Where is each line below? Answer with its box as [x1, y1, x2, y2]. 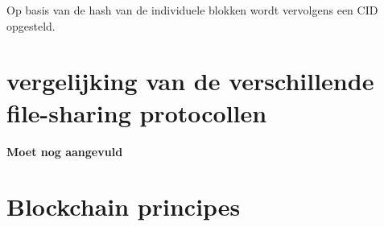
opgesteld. [6, 17, 56, 34]
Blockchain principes [6, 190, 241, 223]
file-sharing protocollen [6, 96, 267, 129]
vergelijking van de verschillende [6, 64, 374, 97]
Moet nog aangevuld [6, 142, 123, 159]
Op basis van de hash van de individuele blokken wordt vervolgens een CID [6, 2, 378, 18]
